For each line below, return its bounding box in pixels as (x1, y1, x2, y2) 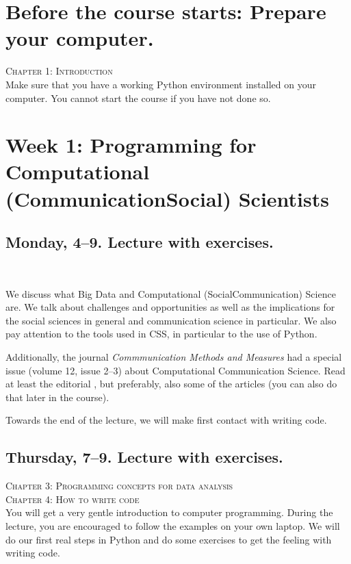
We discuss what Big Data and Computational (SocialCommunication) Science (5, 286, 336, 300)
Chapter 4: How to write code (5, 491, 140, 506)
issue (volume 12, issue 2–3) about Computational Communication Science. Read (5, 363, 346, 377)
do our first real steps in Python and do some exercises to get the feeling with (5, 532, 332, 546)
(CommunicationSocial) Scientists (5, 184, 329, 212)
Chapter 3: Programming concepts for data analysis (5, 478, 233, 493)
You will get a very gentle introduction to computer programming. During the (5, 505, 333, 520)
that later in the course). (5, 389, 109, 404)
